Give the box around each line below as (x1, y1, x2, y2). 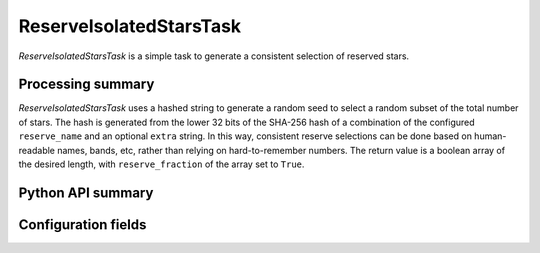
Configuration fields (18, 216, 147, 233)
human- (473, 130, 507, 142)
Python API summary (18, 184, 154, 201)
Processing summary (18, 76, 155, 93)
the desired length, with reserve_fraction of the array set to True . (18, 158, 305, 170)
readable (18, 144, 55, 156)
